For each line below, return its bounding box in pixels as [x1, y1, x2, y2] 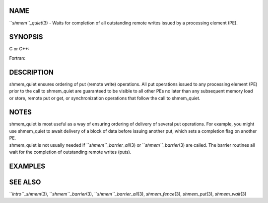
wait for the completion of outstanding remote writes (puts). [9, 149, 132, 155]
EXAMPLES [9, 162, 46, 170]
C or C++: [9, 46, 30, 52]
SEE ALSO [9, 178, 41, 186]
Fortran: [9, 55, 26, 61]
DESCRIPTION [9, 68, 54, 77]
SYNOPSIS [9, 33, 43, 41]
